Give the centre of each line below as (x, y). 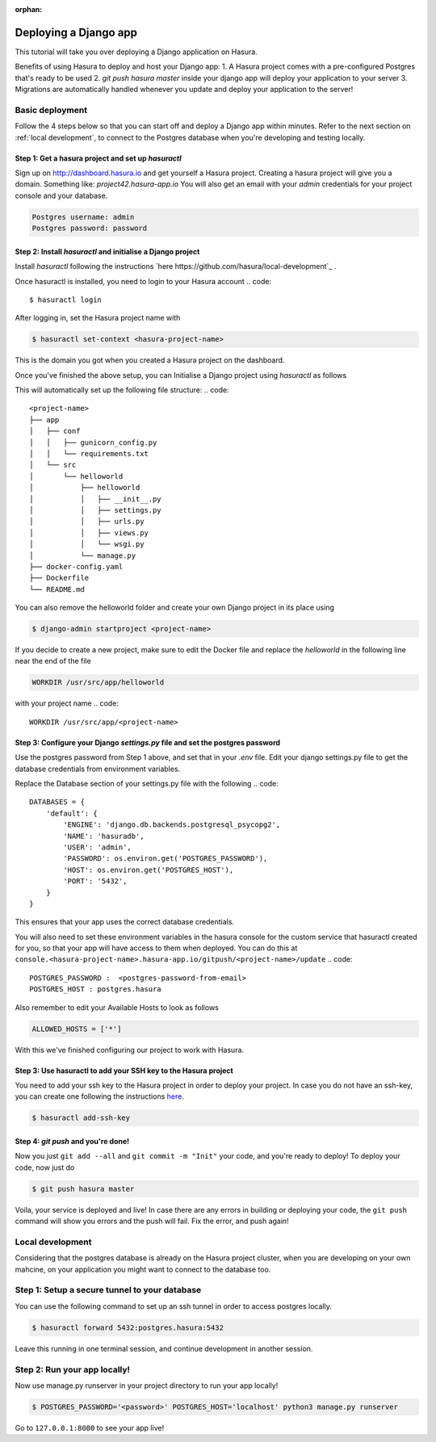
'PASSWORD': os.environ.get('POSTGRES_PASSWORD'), (166, 859)
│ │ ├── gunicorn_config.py (93, 442)
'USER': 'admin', (98, 847)
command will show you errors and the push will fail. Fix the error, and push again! (152, 1221)
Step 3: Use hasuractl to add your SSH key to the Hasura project (124, 1071)
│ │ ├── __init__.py (95, 499)
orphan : (29, 9)
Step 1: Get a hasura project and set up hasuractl (98, 158)
